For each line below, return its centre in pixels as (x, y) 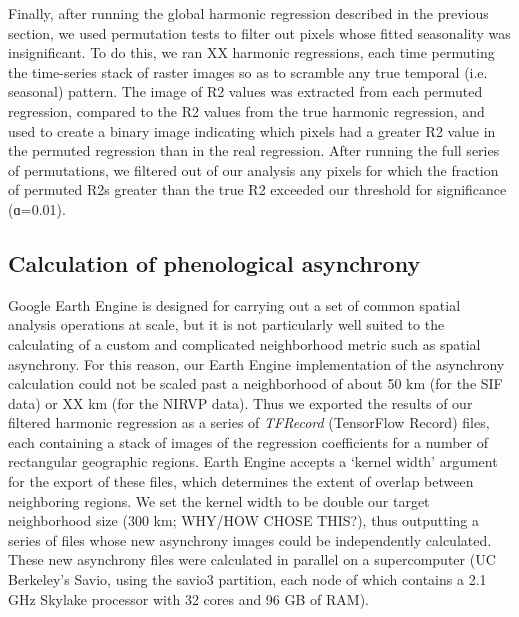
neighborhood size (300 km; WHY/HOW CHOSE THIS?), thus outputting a (243, 520)
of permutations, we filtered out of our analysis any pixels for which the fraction (253, 169)
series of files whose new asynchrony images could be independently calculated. (250, 539)
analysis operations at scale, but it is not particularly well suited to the (226, 324)
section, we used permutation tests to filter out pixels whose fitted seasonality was (259, 32)
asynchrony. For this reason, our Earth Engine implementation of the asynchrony (256, 363)
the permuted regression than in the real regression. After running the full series (254, 150)
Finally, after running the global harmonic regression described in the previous (248, 13)
